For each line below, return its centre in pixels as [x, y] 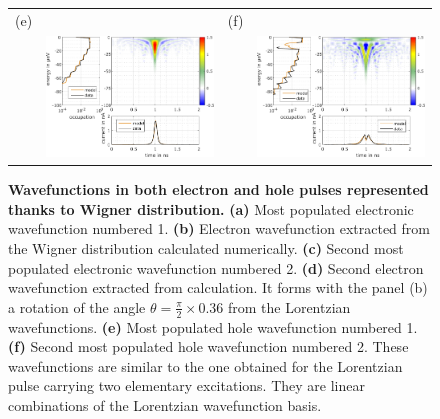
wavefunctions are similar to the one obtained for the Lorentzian [205, 365]
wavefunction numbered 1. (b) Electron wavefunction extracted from [219, 228]
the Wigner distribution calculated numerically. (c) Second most [206, 248]
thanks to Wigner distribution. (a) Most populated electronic [211, 208]
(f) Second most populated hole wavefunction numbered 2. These [208, 346]
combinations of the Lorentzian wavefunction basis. [165, 405]
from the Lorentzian [289, 306]
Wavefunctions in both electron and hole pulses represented [218, 189]
